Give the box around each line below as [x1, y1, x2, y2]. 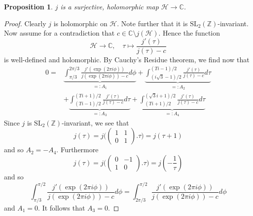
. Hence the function [158, 28, 220, 38]
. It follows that [38, 202, 85, 213]
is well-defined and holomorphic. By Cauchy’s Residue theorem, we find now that [4, 54, 250, 64]
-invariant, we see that [62, 117, 129, 128]
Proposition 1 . [4, 1, 53, 11]
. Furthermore [56, 144, 99, 155]
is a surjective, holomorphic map [60, 1, 159, 11]
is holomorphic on [53, 18, 108, 28]
